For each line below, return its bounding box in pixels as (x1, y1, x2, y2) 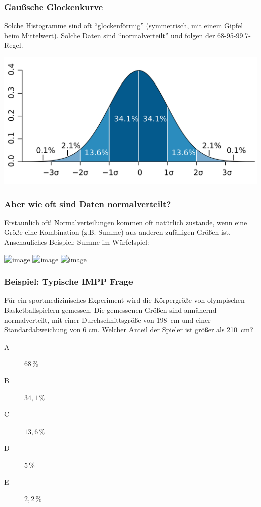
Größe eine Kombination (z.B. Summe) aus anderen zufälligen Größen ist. (4, 227, 231, 237)
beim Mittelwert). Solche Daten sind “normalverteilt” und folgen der (4, 30, 215, 40)
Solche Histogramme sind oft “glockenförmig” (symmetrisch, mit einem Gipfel (4, 20, 243, 31)
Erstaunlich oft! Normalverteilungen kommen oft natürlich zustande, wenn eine (4, 217, 247, 227)
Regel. (4, 40, 23, 50)
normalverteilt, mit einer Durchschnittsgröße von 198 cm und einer (4, 314, 211, 325)
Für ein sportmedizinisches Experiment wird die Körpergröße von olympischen (4, 295, 245, 305)
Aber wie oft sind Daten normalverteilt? (4, 197, 171, 210)
